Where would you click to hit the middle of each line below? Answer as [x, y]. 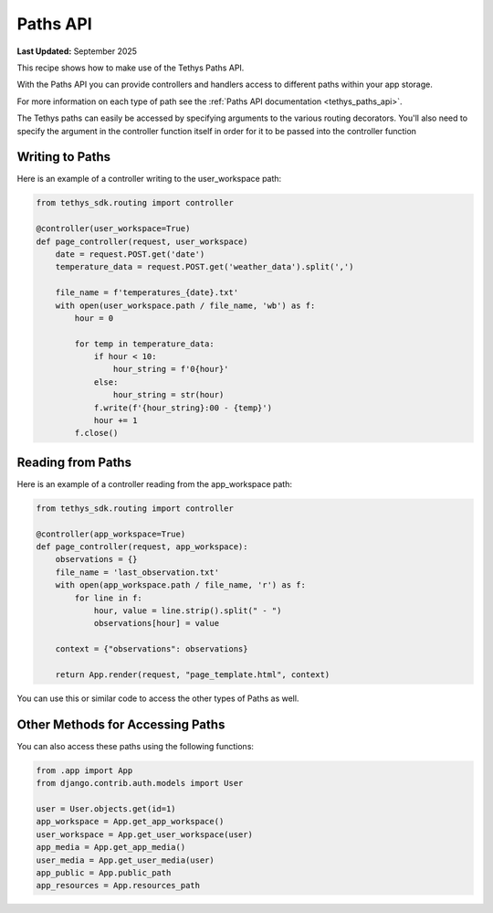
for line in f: [109, 598]
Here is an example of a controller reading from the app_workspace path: [154, 483]
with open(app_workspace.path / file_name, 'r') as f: [180, 585]
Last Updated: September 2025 [77, 51]
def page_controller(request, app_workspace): [142, 547]
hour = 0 [94, 318]
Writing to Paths [64, 157]
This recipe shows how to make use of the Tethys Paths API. [131, 68]
